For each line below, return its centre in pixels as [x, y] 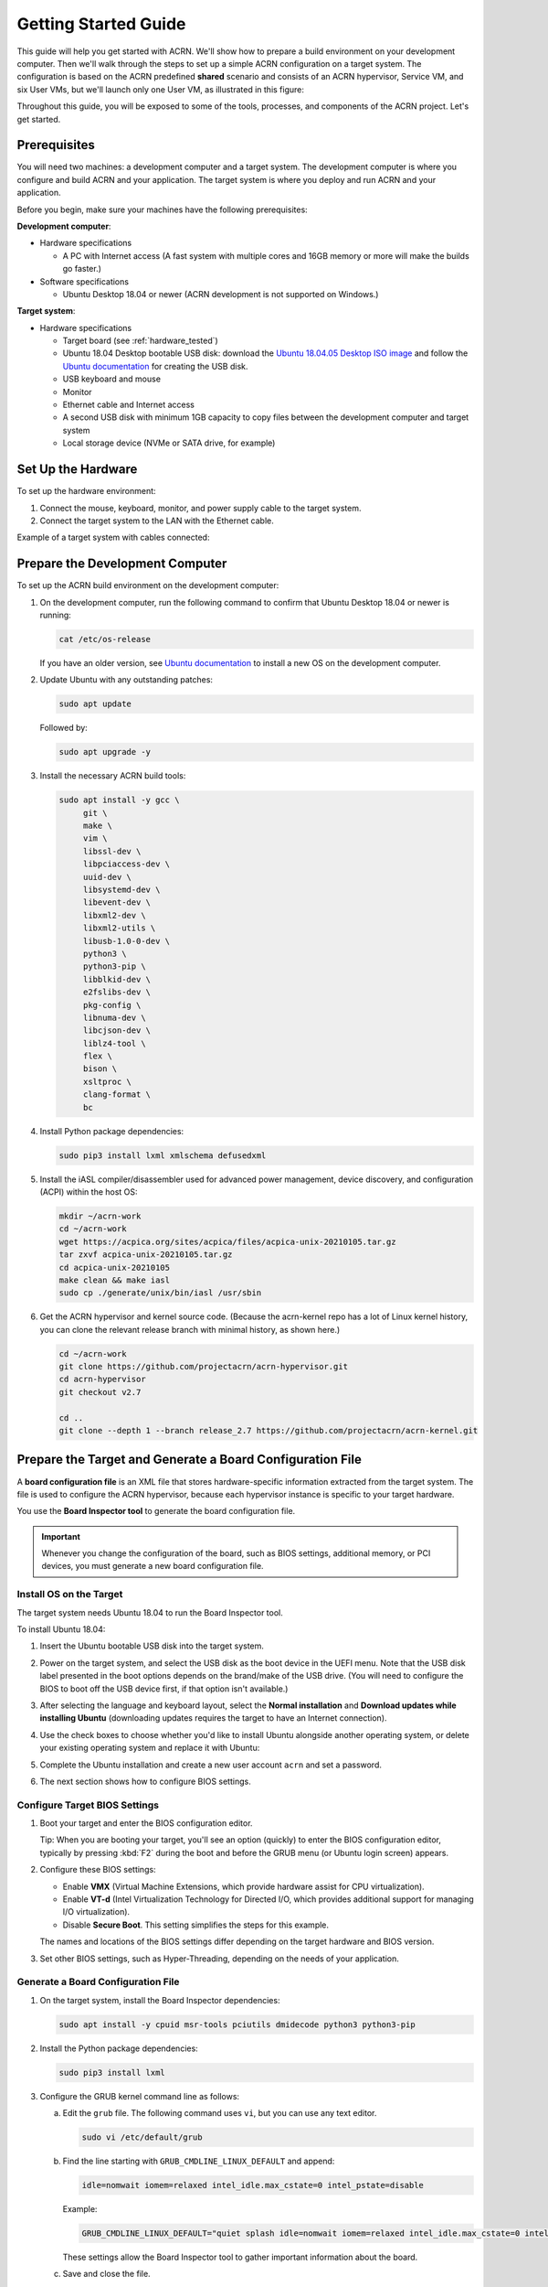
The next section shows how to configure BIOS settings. [145, 1781]
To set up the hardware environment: [86, 491]
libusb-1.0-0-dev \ [126, 941]
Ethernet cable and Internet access [129, 405]
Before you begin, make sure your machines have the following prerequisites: [162, 209]
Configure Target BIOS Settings [88, 1805]
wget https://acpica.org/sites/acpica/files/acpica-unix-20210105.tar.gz [227, 1241]
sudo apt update [95, 704]
